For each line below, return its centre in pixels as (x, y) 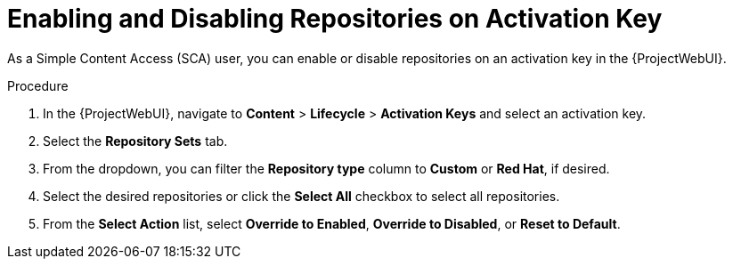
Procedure (38, 85)
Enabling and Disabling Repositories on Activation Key (335, 19)
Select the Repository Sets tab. (135, 141)
